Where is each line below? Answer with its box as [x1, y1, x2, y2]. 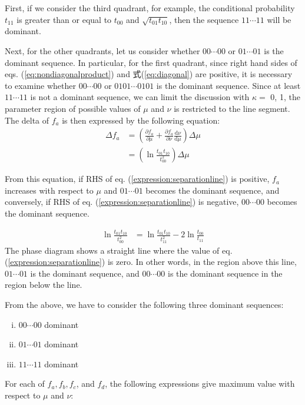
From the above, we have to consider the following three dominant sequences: [5, 298, 284, 310]
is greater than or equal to [16, 13, 112, 25]
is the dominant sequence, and [30, 267, 140, 279]
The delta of [5, 114, 49, 126]
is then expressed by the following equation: [62, 114, 220, 126]
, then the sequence [169, 13, 239, 25]
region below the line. [5, 278, 82, 291]
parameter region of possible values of [5, 102, 141, 114]
